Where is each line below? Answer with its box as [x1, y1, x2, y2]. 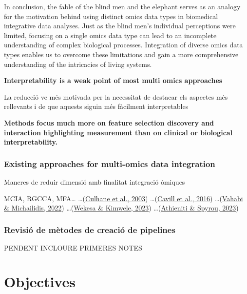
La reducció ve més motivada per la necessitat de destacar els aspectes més [4, 91, 228, 102]
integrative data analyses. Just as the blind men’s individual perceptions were [4, 21, 236, 31]
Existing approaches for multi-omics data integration [4, 157, 215, 169]
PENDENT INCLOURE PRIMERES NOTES [4, 242, 142, 252]
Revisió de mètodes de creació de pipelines [4, 223, 175, 235]
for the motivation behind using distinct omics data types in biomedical [4, 11, 218, 21]
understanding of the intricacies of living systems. [4, 59, 152, 69]
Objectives [4, 271, 76, 291]
